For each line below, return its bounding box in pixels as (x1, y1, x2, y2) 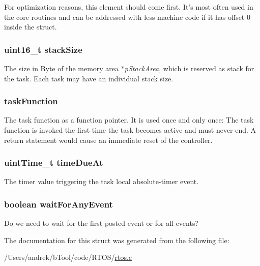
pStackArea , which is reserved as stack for (124, 63, 254, 73)
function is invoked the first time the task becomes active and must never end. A (4, 125, 256, 135)
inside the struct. (4, 21, 57, 32)
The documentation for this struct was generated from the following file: (4, 234, 229, 245)
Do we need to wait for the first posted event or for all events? (4, 218, 199, 228)
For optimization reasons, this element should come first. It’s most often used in (4, 2, 253, 12)
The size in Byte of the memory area (4, 63, 119, 73)
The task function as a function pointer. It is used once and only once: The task (4, 114, 254, 125)
